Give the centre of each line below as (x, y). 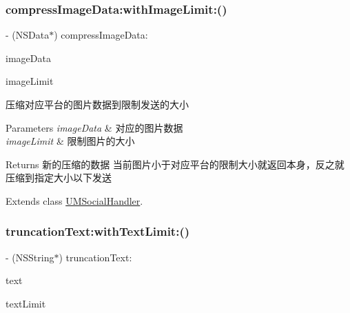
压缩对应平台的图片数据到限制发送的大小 (97, 104)
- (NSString (30, 257)
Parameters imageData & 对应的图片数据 (94, 127)
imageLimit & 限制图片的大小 (70, 141)
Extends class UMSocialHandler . (74, 200)
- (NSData (28, 35)
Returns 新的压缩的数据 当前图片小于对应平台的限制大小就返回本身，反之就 (175, 164)
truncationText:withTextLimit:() (98, 231)
